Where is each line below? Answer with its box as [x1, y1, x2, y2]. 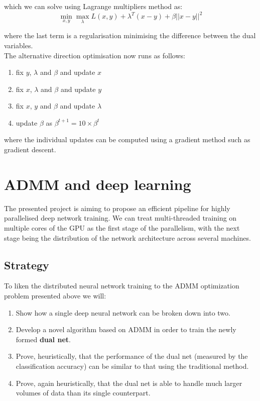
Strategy [4, 257, 49, 272]
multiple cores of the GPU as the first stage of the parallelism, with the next [4, 222, 240, 233]
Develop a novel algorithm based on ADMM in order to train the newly [16, 324, 236, 335]
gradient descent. [4, 144, 56, 155]
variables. [4, 40, 33, 50]
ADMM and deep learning [4, 173, 191, 194]
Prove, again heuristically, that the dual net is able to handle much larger [16, 377, 242, 388]
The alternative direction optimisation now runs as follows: [4, 50, 185, 60]
